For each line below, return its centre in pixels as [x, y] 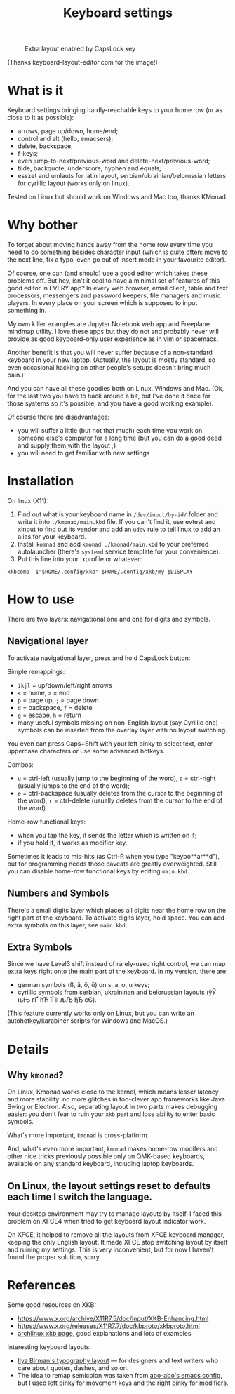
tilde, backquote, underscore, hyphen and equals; [89, 168]
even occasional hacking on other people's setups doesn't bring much [109, 368]
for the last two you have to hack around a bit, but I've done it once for [109, 396]
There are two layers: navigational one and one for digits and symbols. [109, 619]
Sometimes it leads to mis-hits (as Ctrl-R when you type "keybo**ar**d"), [113, 856]
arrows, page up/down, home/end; [68, 131]
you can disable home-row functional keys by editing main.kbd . [98, 871]
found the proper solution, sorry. [54, 1257]
